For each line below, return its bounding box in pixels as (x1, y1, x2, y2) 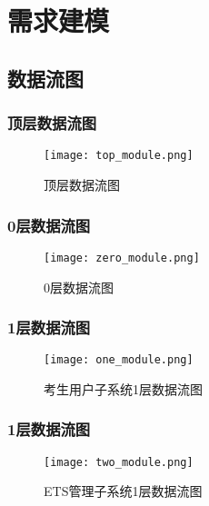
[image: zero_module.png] (44, 251, 200, 264)
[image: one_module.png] (44, 353, 194, 367)
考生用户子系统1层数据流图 (44, 379, 203, 398)
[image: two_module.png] (44, 455, 194, 469)
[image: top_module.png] (44, 149, 194, 163)
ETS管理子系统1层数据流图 (44, 481, 203, 501)
